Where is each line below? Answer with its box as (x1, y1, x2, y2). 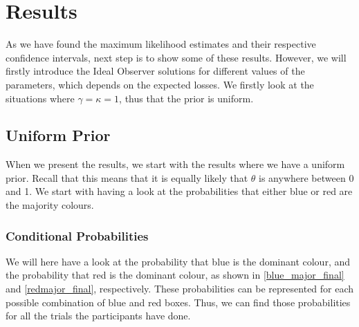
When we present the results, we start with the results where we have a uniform (6, 157, 345, 171)
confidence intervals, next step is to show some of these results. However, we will (6, 50, 347, 64)
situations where (6, 91, 75, 105)
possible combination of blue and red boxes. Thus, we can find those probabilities (6, 295, 351, 309)
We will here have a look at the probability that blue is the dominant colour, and (6, 254, 351, 268)
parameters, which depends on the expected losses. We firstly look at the (6, 77, 314, 91)
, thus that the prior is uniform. (119, 91, 254, 105)
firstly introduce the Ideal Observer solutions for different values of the (6, 64, 305, 78)
